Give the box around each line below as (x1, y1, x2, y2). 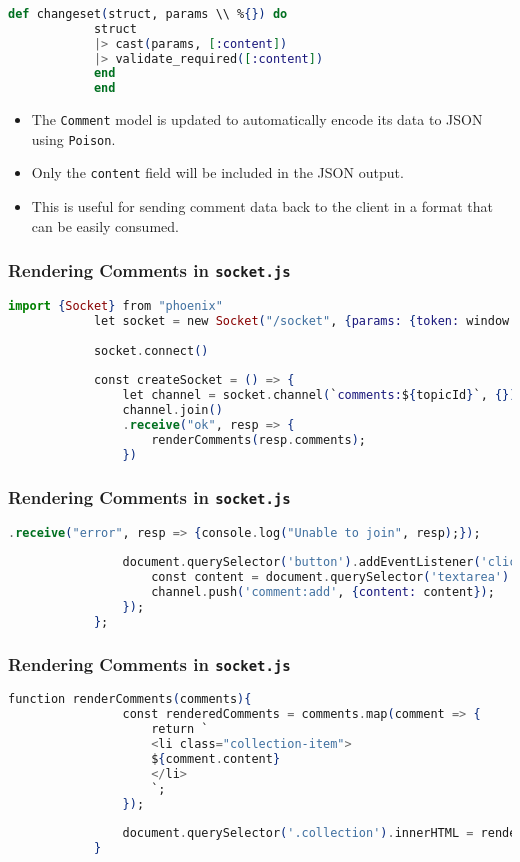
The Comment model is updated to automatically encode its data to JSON (31, 109, 483, 130)
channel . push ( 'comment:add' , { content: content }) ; (151, 585, 495, 600)
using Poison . (31, 128, 116, 149)
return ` (151, 722, 209, 737)
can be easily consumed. (31, 215, 179, 236)
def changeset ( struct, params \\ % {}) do (8, 6, 288, 21)
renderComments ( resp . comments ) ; (151, 432, 367, 447)
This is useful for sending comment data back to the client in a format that (31, 196, 493, 217)
